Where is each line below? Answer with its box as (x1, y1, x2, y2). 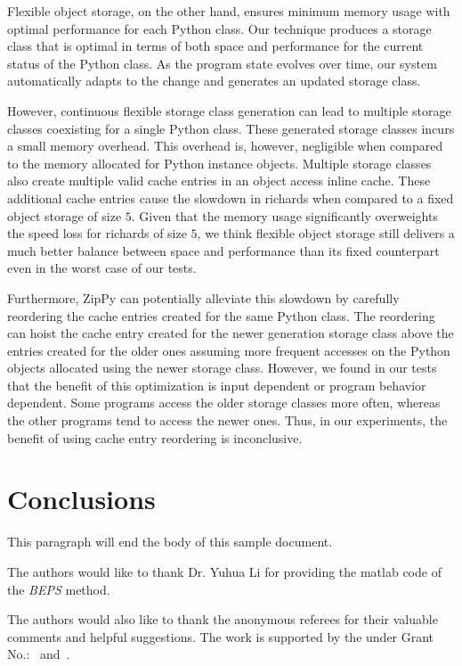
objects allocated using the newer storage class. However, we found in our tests (7, 358, 437, 377)
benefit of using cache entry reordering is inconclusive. (7, 428, 303, 447)
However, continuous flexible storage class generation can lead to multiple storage (7, 101, 451, 119)
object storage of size (7, 206, 122, 225)
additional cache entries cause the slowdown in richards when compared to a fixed (7, 188, 454, 207)
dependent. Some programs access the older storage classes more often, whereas (7, 393, 441, 412)
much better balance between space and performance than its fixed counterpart (7, 241, 440, 259)
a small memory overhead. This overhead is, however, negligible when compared (7, 136, 443, 155)
